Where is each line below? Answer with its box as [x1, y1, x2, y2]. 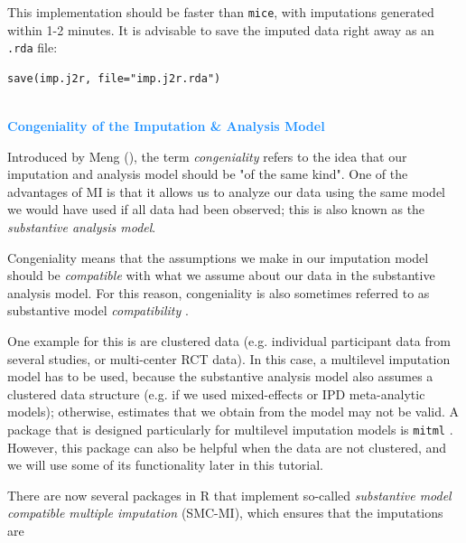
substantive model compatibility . [7, 301, 189, 320]
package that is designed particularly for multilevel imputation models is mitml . [7, 420, 453, 438]
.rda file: [7, 38, 58, 57]
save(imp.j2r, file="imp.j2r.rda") [7, 71, 221, 85]
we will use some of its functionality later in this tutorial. [7, 455, 323, 474]
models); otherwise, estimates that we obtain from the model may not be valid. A [7, 402, 460, 421]
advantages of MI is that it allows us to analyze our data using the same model [7, 182, 446, 201]
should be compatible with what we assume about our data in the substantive [7, 266, 435, 285]
